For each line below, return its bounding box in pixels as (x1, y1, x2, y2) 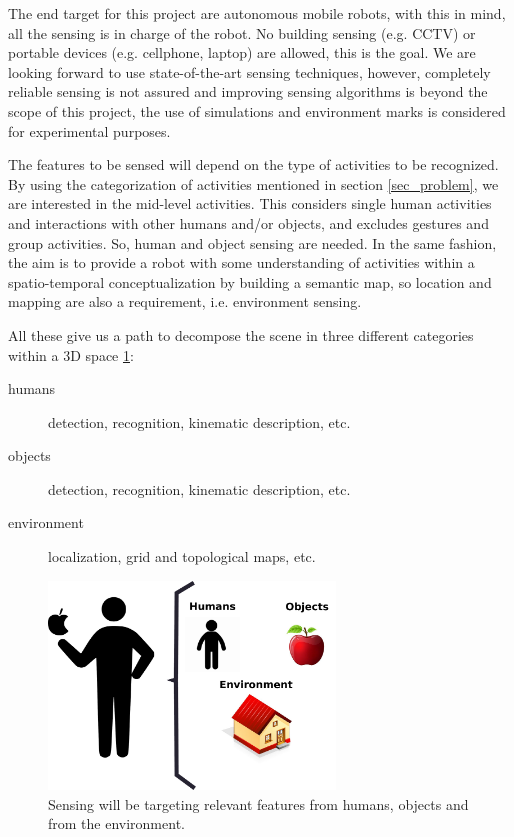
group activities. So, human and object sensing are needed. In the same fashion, (8, 232, 497, 253)
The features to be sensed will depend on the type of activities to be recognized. (8, 154, 499, 175)
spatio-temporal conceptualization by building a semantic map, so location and (8, 271, 492, 292)
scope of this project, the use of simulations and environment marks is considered (8, 100, 506, 121)
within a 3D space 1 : (8, 344, 134, 365)
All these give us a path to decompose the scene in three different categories (8, 324, 474, 345)
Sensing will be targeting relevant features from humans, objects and (48, 793, 469, 814)
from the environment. (48, 813, 185, 834)
